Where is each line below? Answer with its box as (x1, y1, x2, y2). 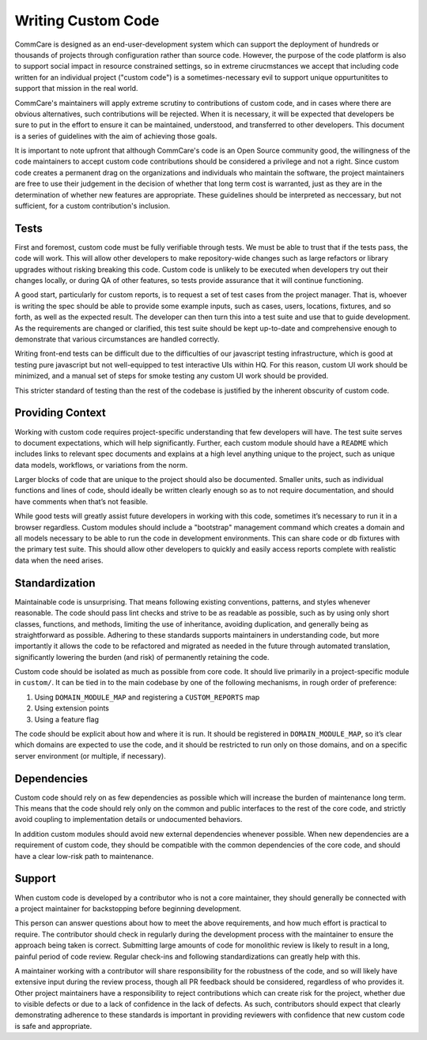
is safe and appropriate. (14, 1021, 93, 1031)
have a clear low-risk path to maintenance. (14, 851, 154, 861)
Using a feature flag (34, 714, 99, 724)
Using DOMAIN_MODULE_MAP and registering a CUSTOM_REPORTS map (34, 692, 260, 702)
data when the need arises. (14, 556, 104, 565)
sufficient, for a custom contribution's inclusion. (14, 202, 170, 211)
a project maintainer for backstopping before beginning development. (14, 903, 241, 913)
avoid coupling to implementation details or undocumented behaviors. (14, 815, 243, 824)
